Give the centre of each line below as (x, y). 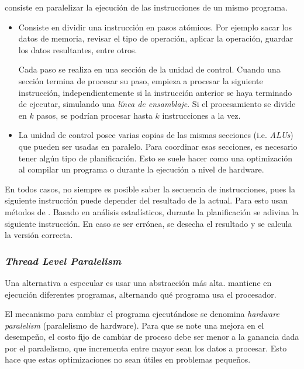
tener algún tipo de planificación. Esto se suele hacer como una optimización (156, 158)
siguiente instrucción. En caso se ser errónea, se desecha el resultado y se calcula (148, 223)
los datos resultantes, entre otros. (78, 49)
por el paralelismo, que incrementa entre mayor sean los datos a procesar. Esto (146, 348)
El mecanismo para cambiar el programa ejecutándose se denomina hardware (142, 314)
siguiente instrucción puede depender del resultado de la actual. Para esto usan (146, 200)
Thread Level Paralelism (63, 261)
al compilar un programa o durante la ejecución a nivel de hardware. (141, 169)
